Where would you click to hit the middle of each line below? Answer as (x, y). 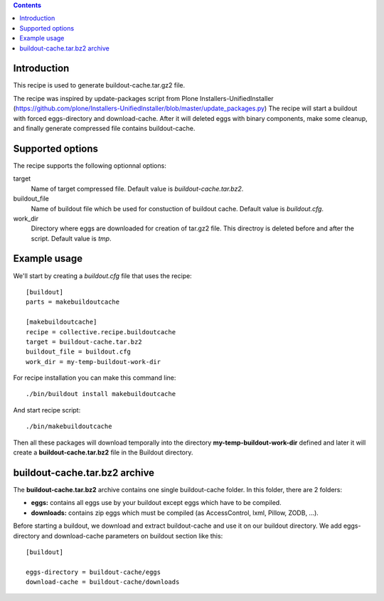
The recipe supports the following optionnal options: (90, 165)
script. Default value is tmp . (71, 238)
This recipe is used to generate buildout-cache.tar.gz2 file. (99, 85)
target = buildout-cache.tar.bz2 (84, 342)
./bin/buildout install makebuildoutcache (101, 394)
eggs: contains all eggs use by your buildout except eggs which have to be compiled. (156, 503)
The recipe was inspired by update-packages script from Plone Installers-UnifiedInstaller (143, 98)
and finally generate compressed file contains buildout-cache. (104, 129)
